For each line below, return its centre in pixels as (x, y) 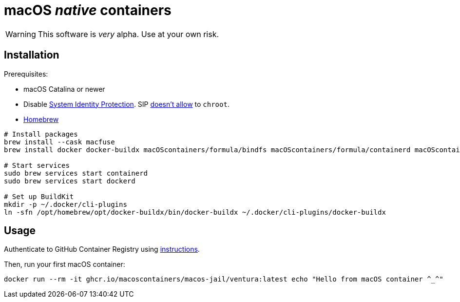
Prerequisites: (26, 74)
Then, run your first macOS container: (65, 264)
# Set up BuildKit (39, 196)
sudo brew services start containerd (76, 173)
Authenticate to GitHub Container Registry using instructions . (102, 249)
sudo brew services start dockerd (70, 181)
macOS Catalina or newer (64, 89)
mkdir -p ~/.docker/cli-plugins (66, 204)
